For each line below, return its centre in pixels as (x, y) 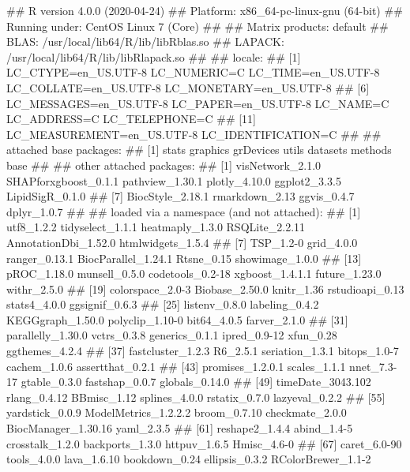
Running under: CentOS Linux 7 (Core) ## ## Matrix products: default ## (197, 26)
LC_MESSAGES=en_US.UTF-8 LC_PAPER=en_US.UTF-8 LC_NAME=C (198, 103)
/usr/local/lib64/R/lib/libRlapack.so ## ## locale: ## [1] (154, 56)
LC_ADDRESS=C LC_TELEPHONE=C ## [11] (131, 119)
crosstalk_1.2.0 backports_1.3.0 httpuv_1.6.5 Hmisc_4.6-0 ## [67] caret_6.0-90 (204, 443)
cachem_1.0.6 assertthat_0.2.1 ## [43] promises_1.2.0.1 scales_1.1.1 (176, 366)
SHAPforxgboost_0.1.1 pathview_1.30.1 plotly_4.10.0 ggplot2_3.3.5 (174, 180)
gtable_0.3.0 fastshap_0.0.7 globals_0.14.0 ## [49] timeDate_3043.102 (196, 382)
